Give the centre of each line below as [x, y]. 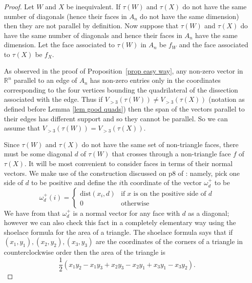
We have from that [32, 213]
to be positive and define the [74, 182]
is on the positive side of [170, 194]
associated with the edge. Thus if [53, 99]
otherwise [135, 203]
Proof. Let [19, 6]
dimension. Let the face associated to [59, 45]
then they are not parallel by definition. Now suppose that [91, 26]
